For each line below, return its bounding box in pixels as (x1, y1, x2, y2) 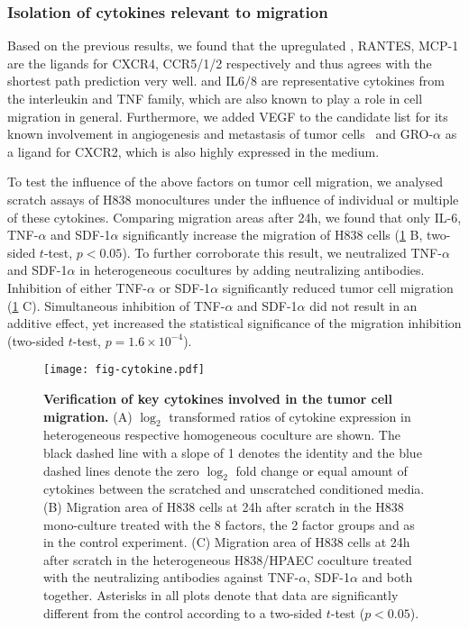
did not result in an (309, 296, 418, 314)
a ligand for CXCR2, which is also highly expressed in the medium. (7, 141, 380, 160)
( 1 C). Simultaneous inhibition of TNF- (7, 296, 225, 314)
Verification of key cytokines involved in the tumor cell (43, 388, 393, 407)
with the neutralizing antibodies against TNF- (43, 568, 299, 587)
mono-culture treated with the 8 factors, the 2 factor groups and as (43, 515, 415, 533)
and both (362, 568, 413, 587)
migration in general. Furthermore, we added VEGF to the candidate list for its (7, 106, 448, 125)
